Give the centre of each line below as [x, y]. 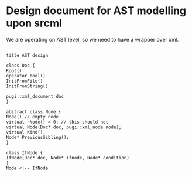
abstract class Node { [34, 112]
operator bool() [26, 76]
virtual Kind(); [26, 132]
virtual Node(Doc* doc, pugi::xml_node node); [64, 127]
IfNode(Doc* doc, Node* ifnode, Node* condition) [68, 158]
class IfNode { [25, 153]
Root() [14, 71]
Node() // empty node [32, 117]
